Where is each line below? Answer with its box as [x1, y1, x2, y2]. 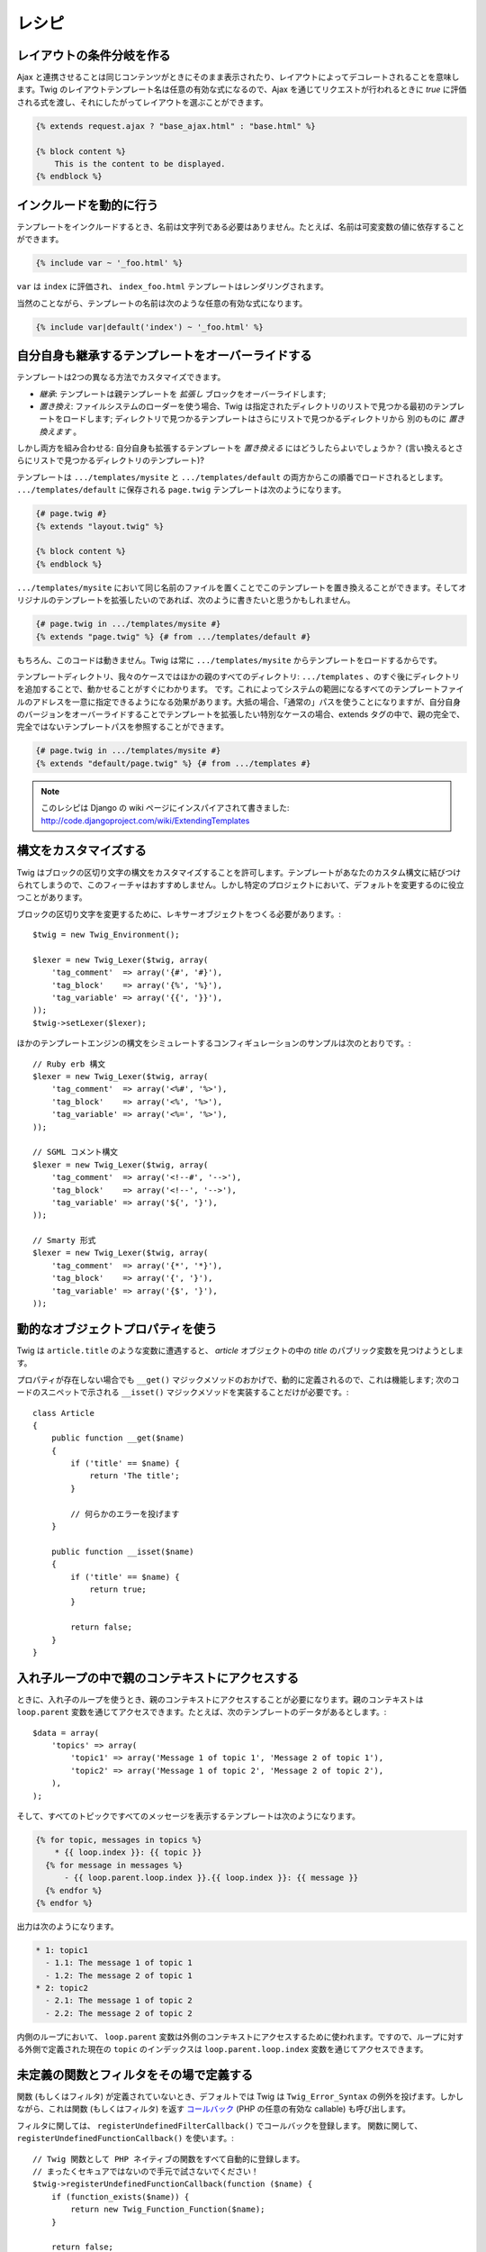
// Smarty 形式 [32, 1235, 96, 1246]
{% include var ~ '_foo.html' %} [35, 258, 184, 268]
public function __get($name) [50, 1433, 184, 1443]
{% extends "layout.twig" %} [35, 521, 165, 531]
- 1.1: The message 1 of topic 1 [45, 1957, 193, 1968]
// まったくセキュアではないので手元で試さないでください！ [32, 2166, 260, 2177]
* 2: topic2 [35, 1983, 89, 1993]
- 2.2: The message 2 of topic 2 [45, 2008, 193, 2018]
